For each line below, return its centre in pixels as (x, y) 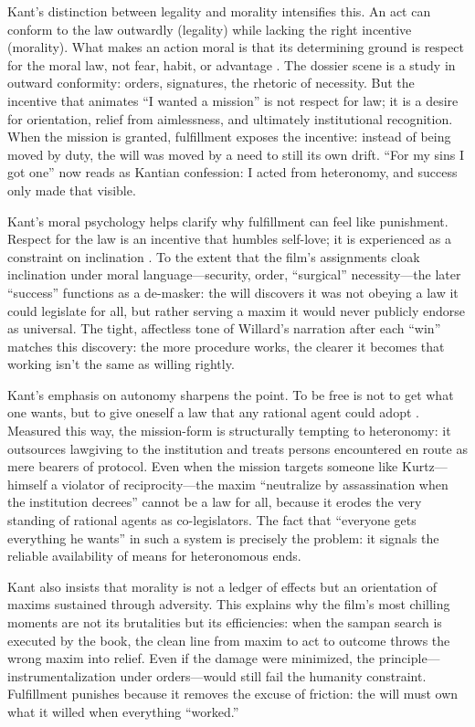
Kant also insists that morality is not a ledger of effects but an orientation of (222, 586)
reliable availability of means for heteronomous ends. (154, 556)
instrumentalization (62, 675)
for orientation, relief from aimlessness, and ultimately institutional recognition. (230, 118)
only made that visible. (72, 190)
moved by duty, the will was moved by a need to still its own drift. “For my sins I (236, 154)
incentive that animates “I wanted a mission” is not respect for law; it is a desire (233, 100)
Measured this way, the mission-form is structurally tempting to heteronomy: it (229, 431)
